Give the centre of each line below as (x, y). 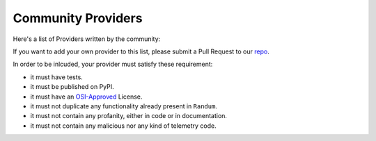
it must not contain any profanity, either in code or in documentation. (129, 116)
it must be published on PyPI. (72, 87)
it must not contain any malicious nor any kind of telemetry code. (123, 126)
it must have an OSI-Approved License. (86, 97)
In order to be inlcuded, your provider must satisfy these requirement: (113, 64)
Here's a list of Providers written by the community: (87, 39)
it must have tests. (56, 77)
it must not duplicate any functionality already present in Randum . (124, 106)
